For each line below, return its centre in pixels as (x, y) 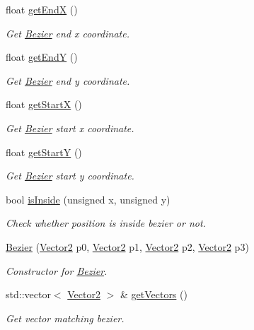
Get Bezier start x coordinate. (70, 128)
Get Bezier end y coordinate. (68, 80)
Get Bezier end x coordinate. (68, 33)
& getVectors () (154, 294)
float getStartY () (44, 152)
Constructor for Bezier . (57, 270)
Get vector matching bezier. (65, 318)
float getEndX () (42, 9)
